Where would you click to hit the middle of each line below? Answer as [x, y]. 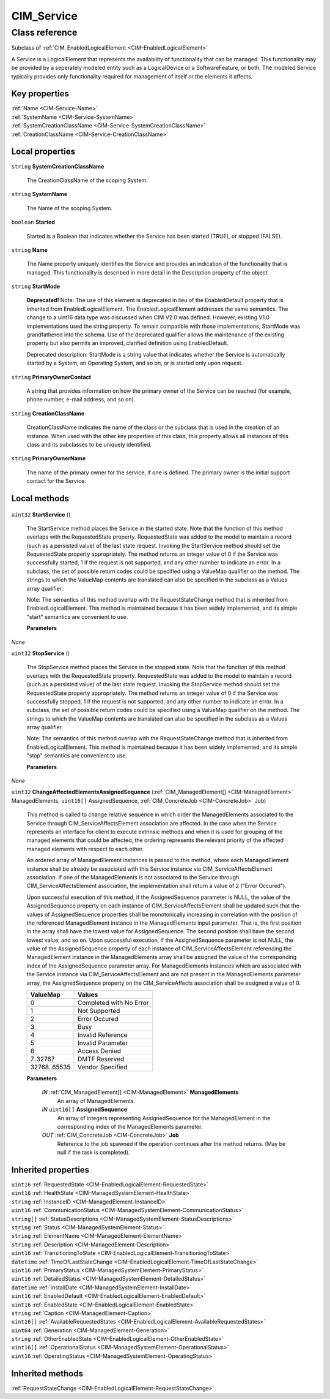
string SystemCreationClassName [58, 166]
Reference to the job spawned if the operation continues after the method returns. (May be [171, 1143]
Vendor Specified [102, 1067]
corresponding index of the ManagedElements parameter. [130, 1126]
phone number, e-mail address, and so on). [81, 400]
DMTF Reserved [101, 1059]
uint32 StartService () [41, 514]
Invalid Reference [102, 1035]
